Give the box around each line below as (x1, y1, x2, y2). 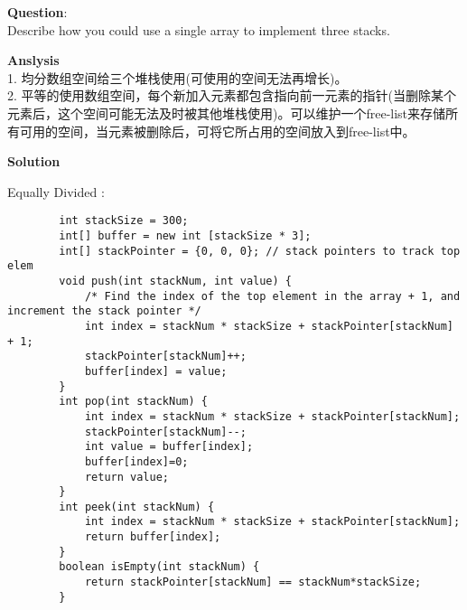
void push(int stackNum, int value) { (59, 274, 292, 287)
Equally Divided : (7, 182, 105, 201)
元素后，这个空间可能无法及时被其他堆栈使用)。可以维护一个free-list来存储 (7, 103, 446, 122)
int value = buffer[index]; (84, 440, 254, 454)
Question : (7, 3, 68, 21)
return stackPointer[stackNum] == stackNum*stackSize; (84, 576, 422, 589)
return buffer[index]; (84, 530, 221, 544)
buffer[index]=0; (84, 455, 189, 468)
